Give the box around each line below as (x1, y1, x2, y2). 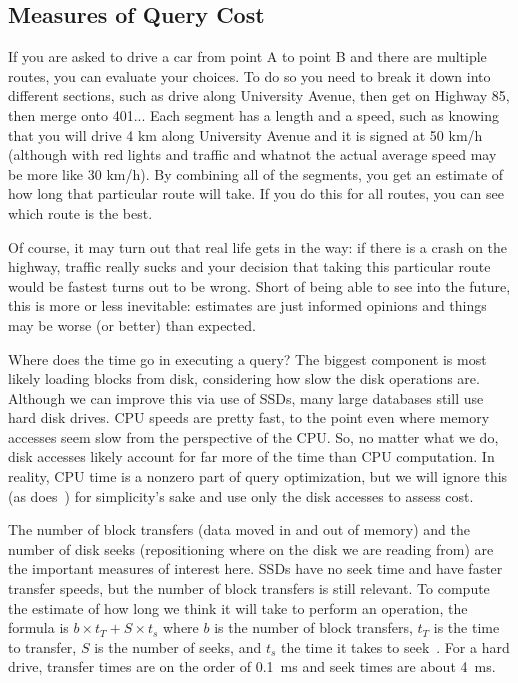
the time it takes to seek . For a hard (281, 636, 510, 657)
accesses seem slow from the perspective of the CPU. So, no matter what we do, (8, 426, 499, 447)
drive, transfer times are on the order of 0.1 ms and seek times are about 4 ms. (8, 656, 496, 677)
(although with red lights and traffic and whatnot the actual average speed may (8, 144, 497, 165)
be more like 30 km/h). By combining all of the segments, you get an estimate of (8, 163, 504, 184)
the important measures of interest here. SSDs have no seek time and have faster (8, 558, 503, 579)
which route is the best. (8, 202, 153, 223)
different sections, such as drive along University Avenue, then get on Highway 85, (8, 85, 510, 106)
